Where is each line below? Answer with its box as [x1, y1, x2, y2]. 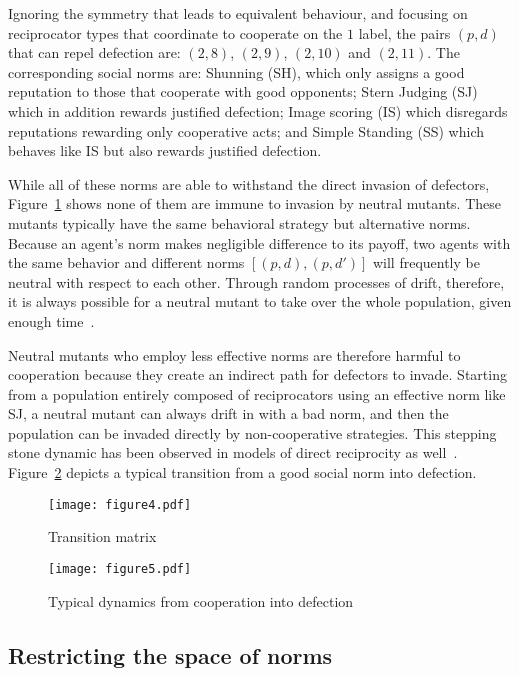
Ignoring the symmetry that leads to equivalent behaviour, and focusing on [8, 3, 468, 23]
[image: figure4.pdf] [48, 497, 192, 512]
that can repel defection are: [8, 42, 181, 63]
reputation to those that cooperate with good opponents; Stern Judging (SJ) [8, 81, 478, 102]
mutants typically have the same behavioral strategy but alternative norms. [8, 212, 471, 233]
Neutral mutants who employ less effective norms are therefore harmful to [8, 344, 461, 365]
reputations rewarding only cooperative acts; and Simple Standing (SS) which [8, 120, 484, 141]
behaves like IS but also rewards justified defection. [8, 140, 322, 161]
